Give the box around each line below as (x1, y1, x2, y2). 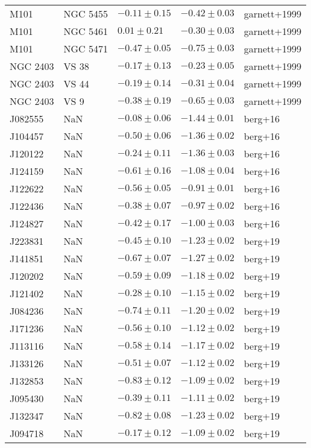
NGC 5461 (63, 24, 108, 38)
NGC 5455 (63, 7, 108, 21)
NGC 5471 (63, 42, 108, 55)
